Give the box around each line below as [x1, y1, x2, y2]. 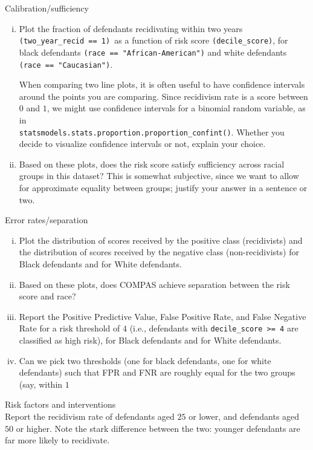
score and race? [19, 290, 76, 302]
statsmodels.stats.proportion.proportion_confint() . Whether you [19, 125, 285, 138]
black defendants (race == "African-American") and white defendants [19, 45, 287, 58]
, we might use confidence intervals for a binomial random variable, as [47, 102, 306, 114]
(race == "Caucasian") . [19, 57, 113, 70]
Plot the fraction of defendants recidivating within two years [19, 22, 243, 34]
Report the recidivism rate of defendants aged [5, 409, 175, 422]
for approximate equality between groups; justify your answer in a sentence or [19, 181, 308, 194]
